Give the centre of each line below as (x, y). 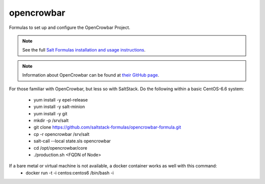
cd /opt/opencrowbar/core (61, 148)
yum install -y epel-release (61, 100)
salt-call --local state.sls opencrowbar (72, 141)
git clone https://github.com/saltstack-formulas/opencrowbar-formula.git (107, 127)
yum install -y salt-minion (59, 107)
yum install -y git (51, 113)
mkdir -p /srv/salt (51, 121)
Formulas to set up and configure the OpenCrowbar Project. (70, 27)
